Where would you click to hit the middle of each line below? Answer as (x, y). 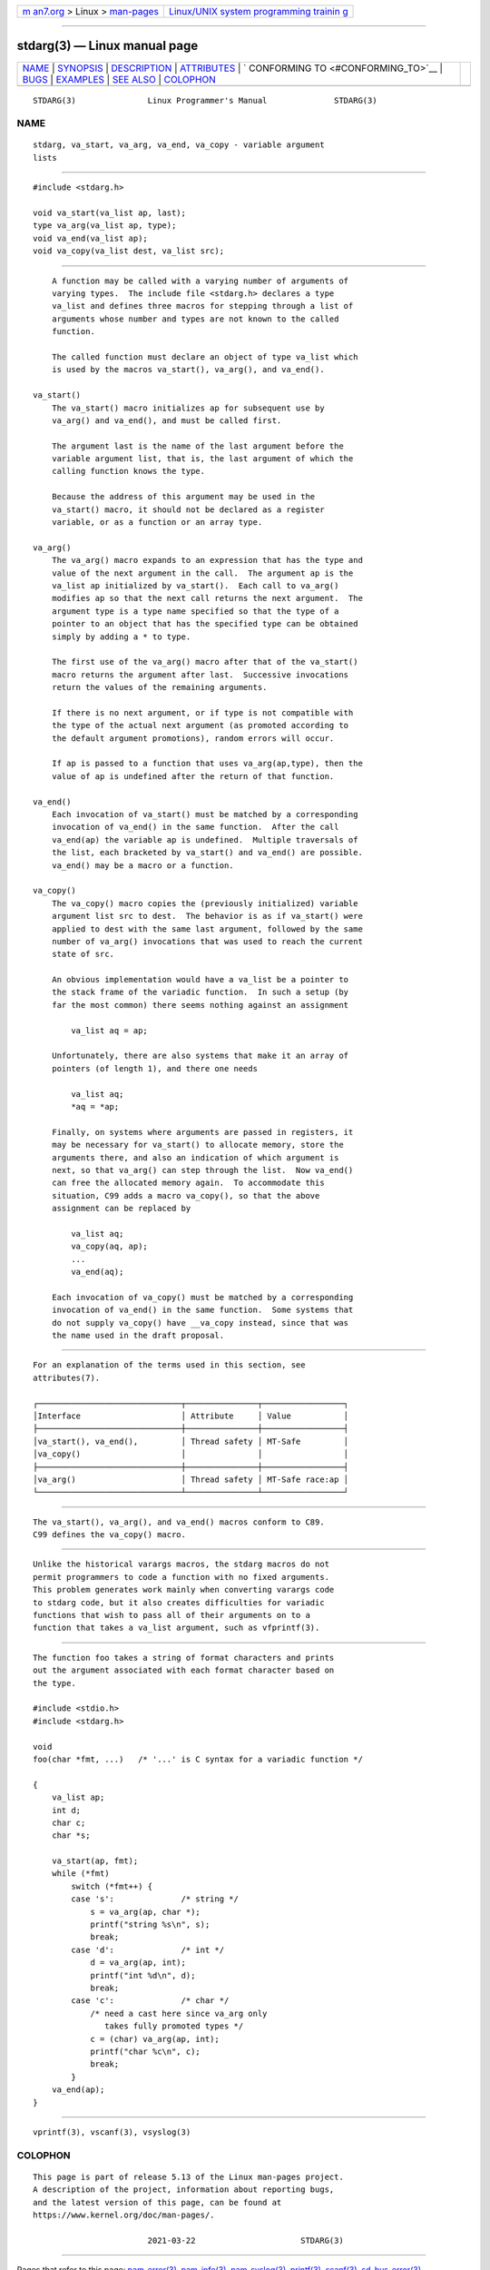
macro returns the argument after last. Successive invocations (200, 675)
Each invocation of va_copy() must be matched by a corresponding (202, 1297)
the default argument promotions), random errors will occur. (193, 738)
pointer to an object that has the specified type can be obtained (205, 624)
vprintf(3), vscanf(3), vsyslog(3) (112, 2132)
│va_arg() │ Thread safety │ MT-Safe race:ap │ (191, 1479)
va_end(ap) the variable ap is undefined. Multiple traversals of (205, 839)
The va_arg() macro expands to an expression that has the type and (207, 560)
